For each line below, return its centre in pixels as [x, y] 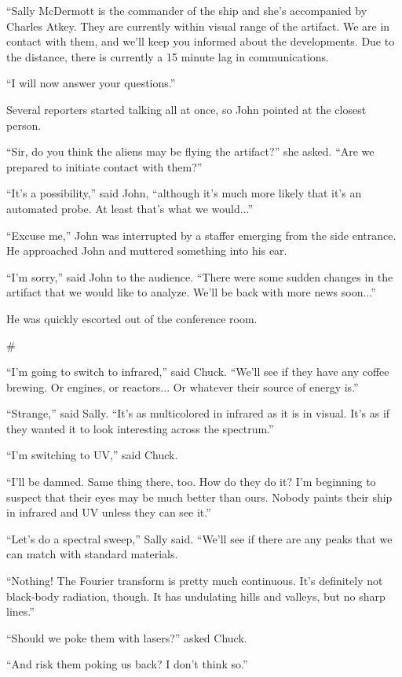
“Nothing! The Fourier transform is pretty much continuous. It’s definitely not [195, 581]
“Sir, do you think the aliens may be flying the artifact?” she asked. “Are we [190, 151]
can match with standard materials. [92, 554]
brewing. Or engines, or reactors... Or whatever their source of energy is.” [183, 386]
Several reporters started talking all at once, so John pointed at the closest [186, 109]
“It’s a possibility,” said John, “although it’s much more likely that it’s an [184, 193]
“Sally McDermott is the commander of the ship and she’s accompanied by [187, 10]
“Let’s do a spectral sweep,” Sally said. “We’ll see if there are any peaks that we [199, 538]
